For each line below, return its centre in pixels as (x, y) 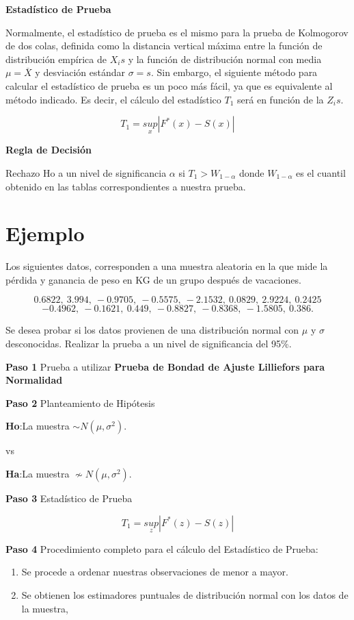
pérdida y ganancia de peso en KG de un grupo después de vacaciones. (153, 279)
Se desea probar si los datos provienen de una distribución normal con (152, 330)
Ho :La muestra (38, 426)
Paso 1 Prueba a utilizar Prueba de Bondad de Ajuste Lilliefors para (165, 366)
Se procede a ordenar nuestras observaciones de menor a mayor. (155, 572)
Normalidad (34, 380)
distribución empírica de (56, 59)
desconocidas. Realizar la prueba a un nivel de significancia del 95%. (149, 344)
